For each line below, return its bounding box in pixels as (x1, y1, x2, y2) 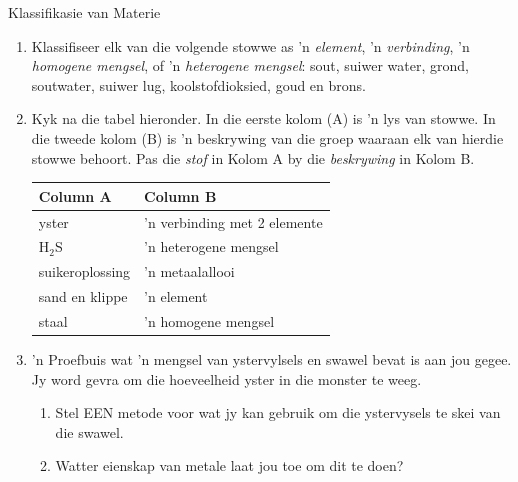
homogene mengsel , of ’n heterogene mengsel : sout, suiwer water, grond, (31, 55, 469, 76)
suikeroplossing (38, 261, 131, 282)
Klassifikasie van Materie (8, 2, 161, 22)
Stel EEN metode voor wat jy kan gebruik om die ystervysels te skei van (55, 402, 501, 423)
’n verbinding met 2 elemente (144, 211, 323, 232)
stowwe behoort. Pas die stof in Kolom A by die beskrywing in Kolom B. (31, 147, 475, 168)
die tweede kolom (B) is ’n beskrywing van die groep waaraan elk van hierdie (31, 127, 504, 148)
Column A (38, 185, 112, 206)
